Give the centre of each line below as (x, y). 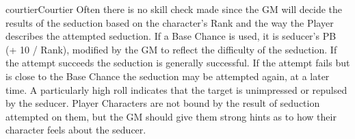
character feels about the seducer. (76, 130)
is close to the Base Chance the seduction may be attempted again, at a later (168, 76)
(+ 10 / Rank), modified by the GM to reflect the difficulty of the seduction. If (171, 49)
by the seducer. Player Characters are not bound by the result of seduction (163, 103)
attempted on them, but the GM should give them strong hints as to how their (171, 116)
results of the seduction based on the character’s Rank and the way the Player (170, 22)
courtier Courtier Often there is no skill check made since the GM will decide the (174, 9)
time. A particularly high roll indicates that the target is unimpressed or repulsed (176, 89)
